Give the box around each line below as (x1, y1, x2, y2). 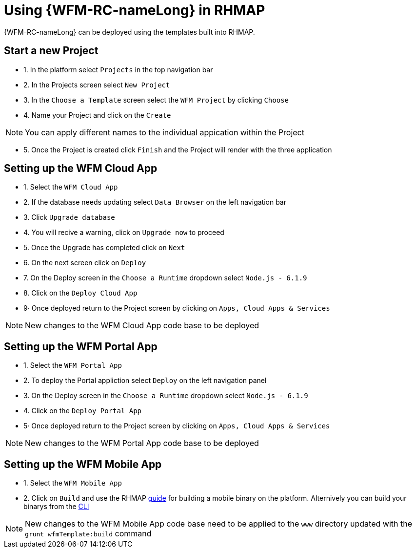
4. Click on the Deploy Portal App (23, 406, 142, 415)
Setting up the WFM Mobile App (4, 458, 162, 470)
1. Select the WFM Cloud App (23, 183, 118, 191)
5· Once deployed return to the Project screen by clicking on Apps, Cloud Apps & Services (23, 422, 330, 430)
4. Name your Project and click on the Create (23, 110, 171, 119)
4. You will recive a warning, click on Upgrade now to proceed (23, 228, 224, 237)
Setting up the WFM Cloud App (4, 162, 158, 175)
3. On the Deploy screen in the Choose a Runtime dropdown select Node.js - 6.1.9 (23, 391, 308, 400)
